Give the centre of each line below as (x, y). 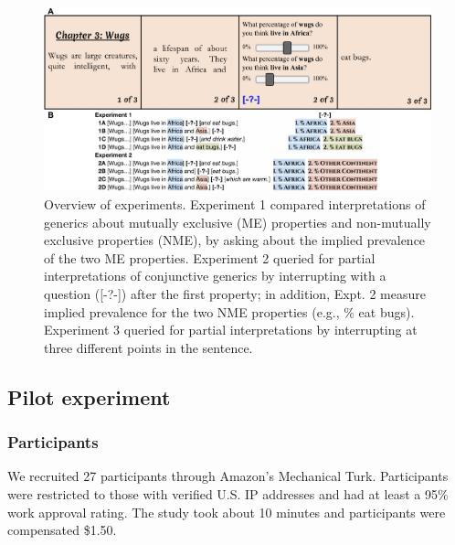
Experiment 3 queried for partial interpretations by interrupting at (231, 330)
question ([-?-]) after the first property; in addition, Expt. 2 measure (235, 293)
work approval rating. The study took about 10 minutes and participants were (227, 512)
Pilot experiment (89, 396)
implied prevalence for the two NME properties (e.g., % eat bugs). (229, 311)
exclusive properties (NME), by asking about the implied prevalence (235, 240)
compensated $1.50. (62, 530)
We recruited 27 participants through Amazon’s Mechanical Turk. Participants (228, 476)
